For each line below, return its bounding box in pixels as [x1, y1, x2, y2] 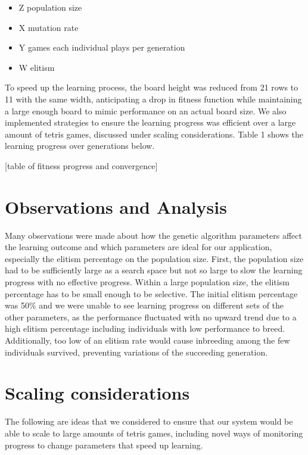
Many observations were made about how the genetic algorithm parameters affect [5, 229, 302, 241]
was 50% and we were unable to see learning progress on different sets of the [5, 299, 284, 311]
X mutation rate [18, 21, 79, 33]
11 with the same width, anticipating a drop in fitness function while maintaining [5, 92, 302, 105]
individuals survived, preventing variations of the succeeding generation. [5, 345, 268, 358]
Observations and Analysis [5, 194, 227, 219]
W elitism [18, 61, 55, 73]
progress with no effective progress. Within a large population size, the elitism [5, 276, 290, 288]
